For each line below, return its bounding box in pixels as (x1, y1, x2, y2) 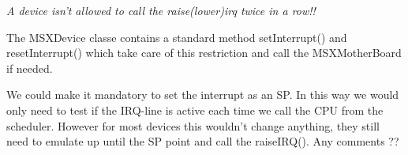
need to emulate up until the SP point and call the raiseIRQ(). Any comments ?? (6, 133, 399, 149)
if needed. (6, 59, 53, 76)
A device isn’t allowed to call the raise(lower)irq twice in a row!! (6, 2, 316, 18)
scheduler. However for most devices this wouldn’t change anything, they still (6, 117, 380, 134)
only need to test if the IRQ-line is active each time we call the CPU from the (6, 101, 384, 118)
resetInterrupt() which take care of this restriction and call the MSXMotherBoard (6, 44, 402, 61)
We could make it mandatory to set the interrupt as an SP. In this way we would (6, 86, 399, 103)
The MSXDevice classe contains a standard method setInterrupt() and (6, 28, 347, 45)
